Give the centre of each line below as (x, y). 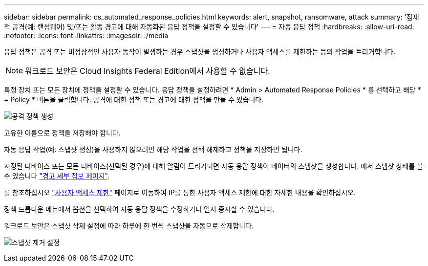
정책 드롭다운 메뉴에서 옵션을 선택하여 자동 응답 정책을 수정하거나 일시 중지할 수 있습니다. (139, 209)
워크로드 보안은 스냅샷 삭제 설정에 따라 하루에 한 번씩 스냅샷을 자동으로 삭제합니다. (129, 226)
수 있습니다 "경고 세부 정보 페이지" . (57, 176)
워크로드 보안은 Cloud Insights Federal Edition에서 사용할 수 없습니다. (148, 71)
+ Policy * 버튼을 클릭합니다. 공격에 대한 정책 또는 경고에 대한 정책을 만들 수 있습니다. (134, 100)
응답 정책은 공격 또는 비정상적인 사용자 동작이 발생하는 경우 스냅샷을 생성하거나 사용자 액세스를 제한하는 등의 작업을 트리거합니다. (200, 52)
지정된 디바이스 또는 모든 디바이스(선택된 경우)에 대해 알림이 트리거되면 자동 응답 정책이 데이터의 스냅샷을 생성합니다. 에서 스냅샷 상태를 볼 (214, 166)
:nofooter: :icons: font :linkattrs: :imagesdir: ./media (86, 35)
